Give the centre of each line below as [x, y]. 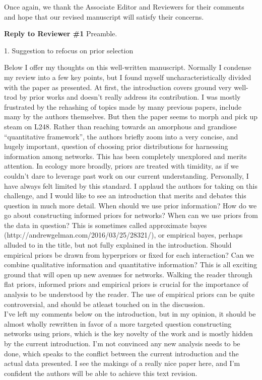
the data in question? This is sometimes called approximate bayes [106, 225]
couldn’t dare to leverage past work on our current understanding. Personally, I [126, 175]
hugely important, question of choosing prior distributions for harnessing [116, 146]
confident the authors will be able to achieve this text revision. [101, 373]
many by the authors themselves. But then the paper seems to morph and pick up [131, 117]
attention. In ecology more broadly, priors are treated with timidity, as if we [121, 166]
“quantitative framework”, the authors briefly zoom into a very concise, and [121, 136]
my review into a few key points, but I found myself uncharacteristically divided [128, 77]
